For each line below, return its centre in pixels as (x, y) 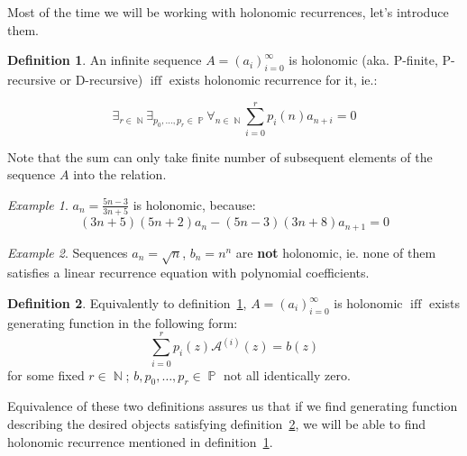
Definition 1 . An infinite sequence (105, 60)
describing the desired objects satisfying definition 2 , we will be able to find (217, 423)
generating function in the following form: (123, 322)
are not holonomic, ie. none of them (336, 252)
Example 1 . (38, 204)
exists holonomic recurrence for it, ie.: (273, 79)
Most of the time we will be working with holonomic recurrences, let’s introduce (228, 12)
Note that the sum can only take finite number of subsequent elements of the (220, 156)
